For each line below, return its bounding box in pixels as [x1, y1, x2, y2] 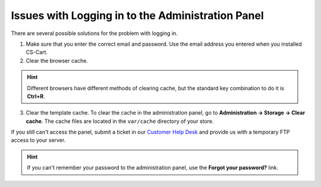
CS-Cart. [26, 49, 48, 56]
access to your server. [11, 137, 66, 144]
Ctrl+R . [27, 93, 45, 100]
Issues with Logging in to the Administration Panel [11, 9, 264, 22]
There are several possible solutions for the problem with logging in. [11, 30, 178, 37]
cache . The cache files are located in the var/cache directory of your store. [26, 118, 214, 125]
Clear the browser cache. [26, 57, 89, 64]
